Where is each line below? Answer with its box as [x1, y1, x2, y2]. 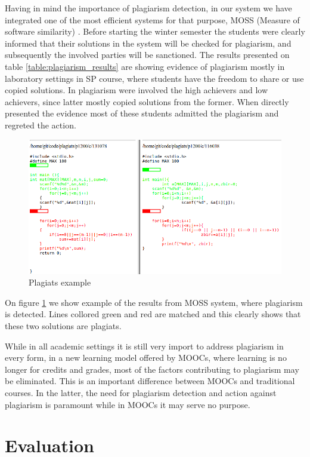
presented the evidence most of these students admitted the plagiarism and [5, 107, 279, 119]
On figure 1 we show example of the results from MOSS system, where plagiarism [5, 296, 303, 308]
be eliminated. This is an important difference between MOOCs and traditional [5, 375, 295, 387]
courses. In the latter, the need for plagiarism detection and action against [5, 386, 277, 398]
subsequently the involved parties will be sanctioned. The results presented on [5, 48, 290, 61]
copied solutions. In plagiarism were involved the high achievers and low [5, 84, 268, 96]
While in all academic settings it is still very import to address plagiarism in [5, 339, 284, 352]
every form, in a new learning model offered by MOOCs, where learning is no [5, 351, 287, 364]
